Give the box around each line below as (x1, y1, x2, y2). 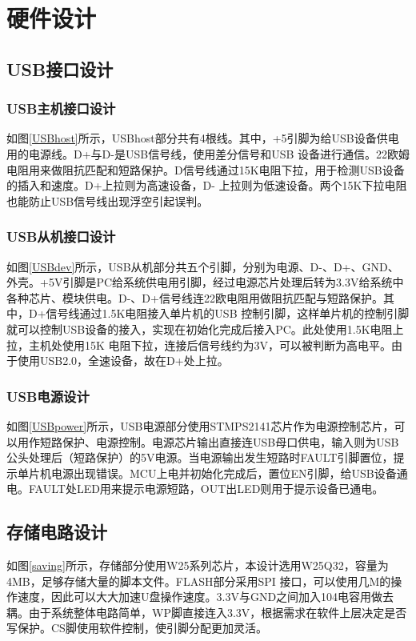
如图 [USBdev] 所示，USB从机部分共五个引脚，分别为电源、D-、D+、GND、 (6, 258, 399, 274)
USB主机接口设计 (6, 98, 116, 118)
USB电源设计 (6, 386, 90, 406)
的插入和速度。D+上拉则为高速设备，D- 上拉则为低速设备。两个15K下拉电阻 (6, 177, 407, 194)
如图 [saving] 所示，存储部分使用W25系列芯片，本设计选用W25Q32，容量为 (6, 557, 389, 574)
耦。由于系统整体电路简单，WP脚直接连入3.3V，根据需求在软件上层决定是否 (6, 603, 407, 620)
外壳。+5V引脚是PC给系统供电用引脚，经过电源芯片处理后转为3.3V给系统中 (6, 274, 404, 290)
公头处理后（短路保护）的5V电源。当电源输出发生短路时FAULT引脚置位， (6, 449, 394, 466)
